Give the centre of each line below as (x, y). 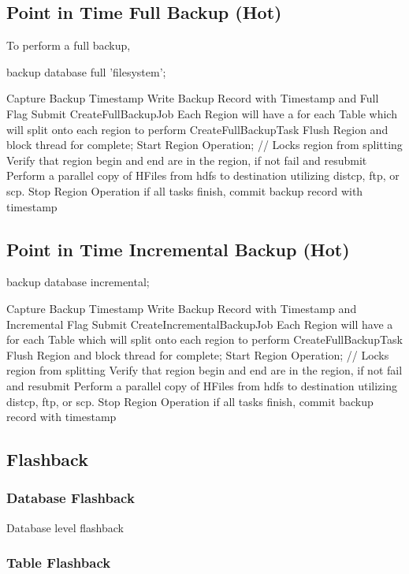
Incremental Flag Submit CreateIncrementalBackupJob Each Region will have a (200, 324)
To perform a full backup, (69, 45)
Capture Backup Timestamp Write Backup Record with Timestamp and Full (193, 98)
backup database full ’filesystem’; (86, 71)
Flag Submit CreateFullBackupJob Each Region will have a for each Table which (202, 113)
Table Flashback (59, 563)
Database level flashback (65, 527)
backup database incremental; (78, 282)
